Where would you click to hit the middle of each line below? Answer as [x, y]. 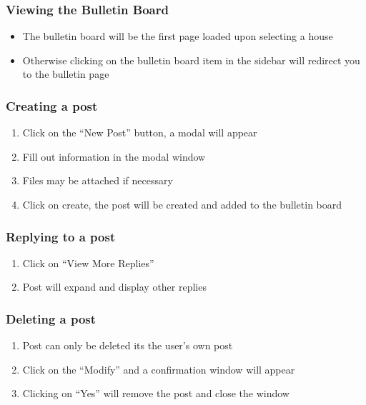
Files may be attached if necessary [98, 180]
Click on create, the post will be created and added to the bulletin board [182, 204]
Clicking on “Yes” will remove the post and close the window [156, 393]
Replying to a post [61, 236]
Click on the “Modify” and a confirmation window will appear [159, 369]
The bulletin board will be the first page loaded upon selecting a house [178, 36]
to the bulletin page [66, 74]
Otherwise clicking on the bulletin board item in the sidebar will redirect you [191, 60]
